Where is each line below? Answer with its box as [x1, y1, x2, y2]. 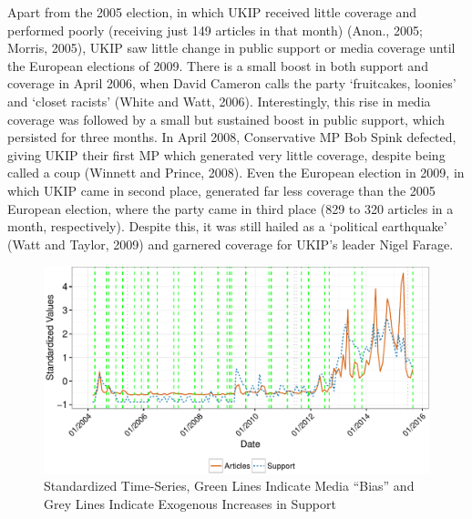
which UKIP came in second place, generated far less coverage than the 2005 [7, 180, 436, 199]
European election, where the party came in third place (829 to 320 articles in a [7, 198, 454, 218]
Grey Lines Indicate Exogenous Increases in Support [44, 494, 336, 513]
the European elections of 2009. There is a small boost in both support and [7, 56, 428, 75]
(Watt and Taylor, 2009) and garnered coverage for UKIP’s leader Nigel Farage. [7, 234, 454, 253]
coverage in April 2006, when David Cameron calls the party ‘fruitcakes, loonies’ [7, 74, 457, 93]
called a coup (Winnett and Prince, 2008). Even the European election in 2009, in [7, 163, 465, 182]
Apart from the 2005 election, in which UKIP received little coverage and [7, 3, 417, 21]
